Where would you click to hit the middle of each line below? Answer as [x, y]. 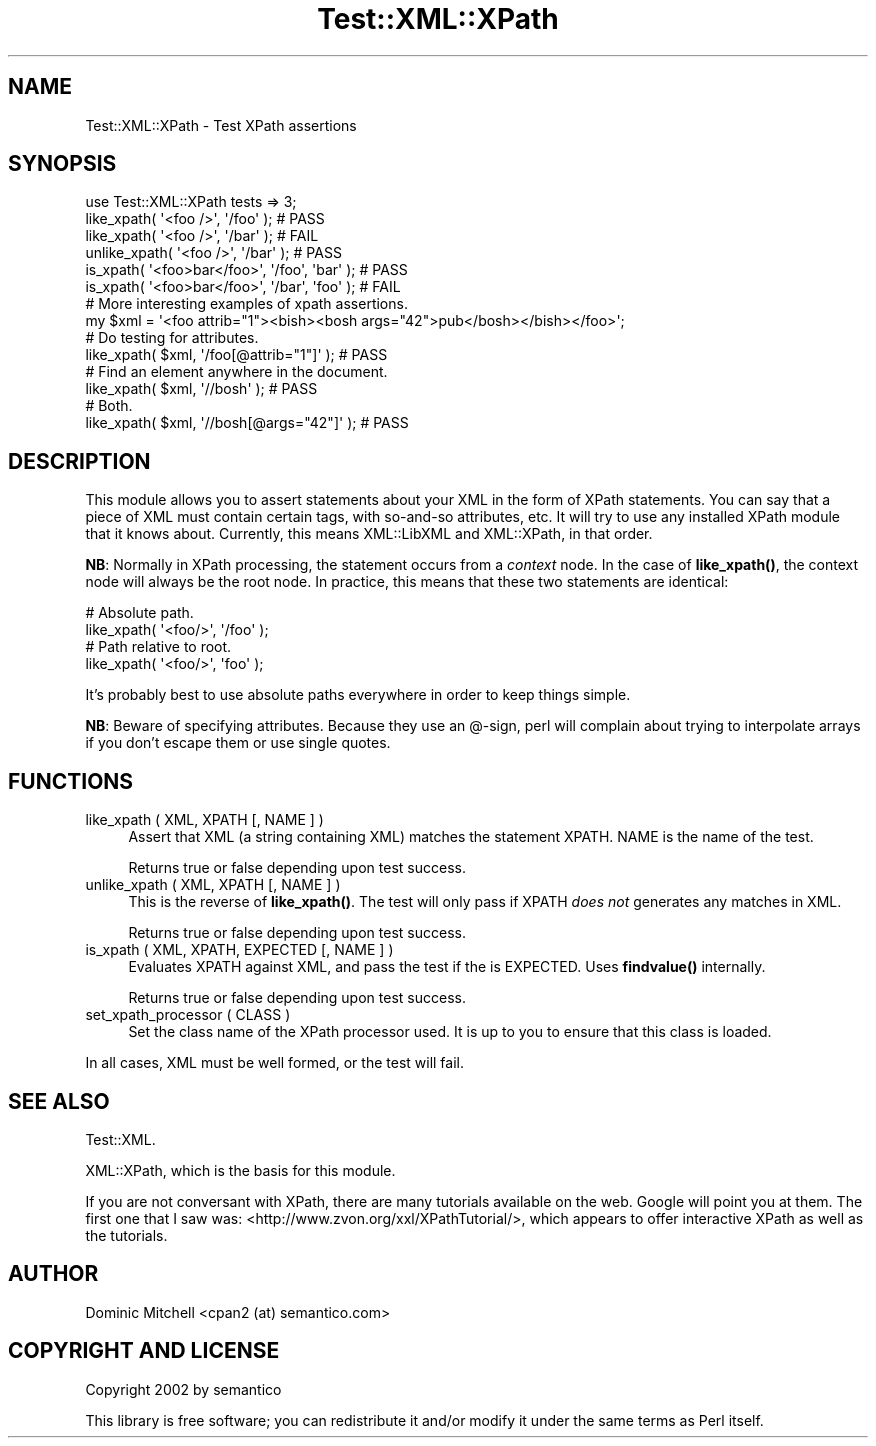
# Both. [109, 406]
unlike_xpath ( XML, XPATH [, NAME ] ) [213, 885]
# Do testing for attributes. [172, 338]
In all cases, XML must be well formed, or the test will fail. [275, 1063]
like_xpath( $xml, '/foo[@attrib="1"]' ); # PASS [236, 355]
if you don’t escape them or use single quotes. [238, 743]
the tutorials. [126, 1235]
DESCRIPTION [79, 461]
